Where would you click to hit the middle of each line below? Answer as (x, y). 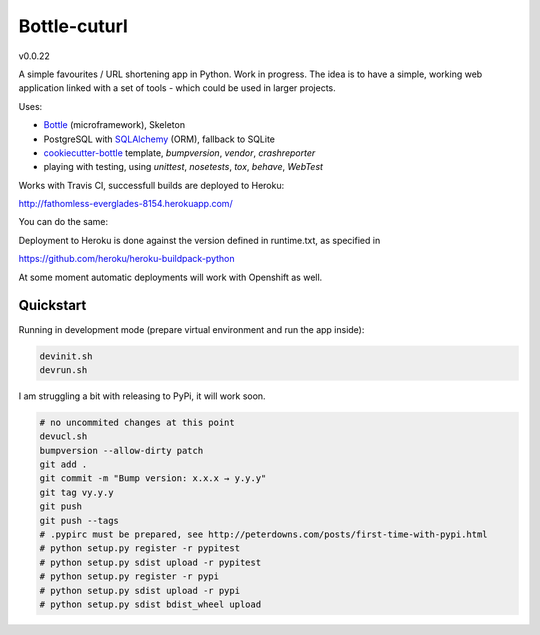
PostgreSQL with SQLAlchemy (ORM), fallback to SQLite (159, 139)
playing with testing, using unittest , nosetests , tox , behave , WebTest (183, 167)
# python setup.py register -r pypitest (139, 548)
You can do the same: (63, 222)
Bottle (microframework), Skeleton (114, 125)
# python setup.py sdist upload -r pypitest (150, 562)
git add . (63, 464)
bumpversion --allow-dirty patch (121, 450)
